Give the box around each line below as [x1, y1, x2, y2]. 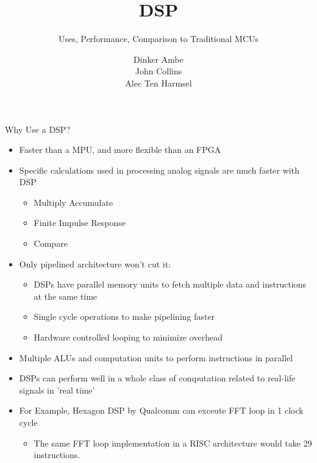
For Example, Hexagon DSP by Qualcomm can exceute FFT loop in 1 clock [19, 404, 304, 417]
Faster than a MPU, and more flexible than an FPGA [19, 143, 221, 156]
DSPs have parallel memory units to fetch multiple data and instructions [34, 278, 307, 291]
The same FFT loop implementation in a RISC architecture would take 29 [34, 436, 312, 449]
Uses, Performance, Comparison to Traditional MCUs [58, 32, 259, 45]
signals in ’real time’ [19, 383, 95, 396]
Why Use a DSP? [5, 122, 71, 135]
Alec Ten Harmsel [125, 76, 192, 89]
